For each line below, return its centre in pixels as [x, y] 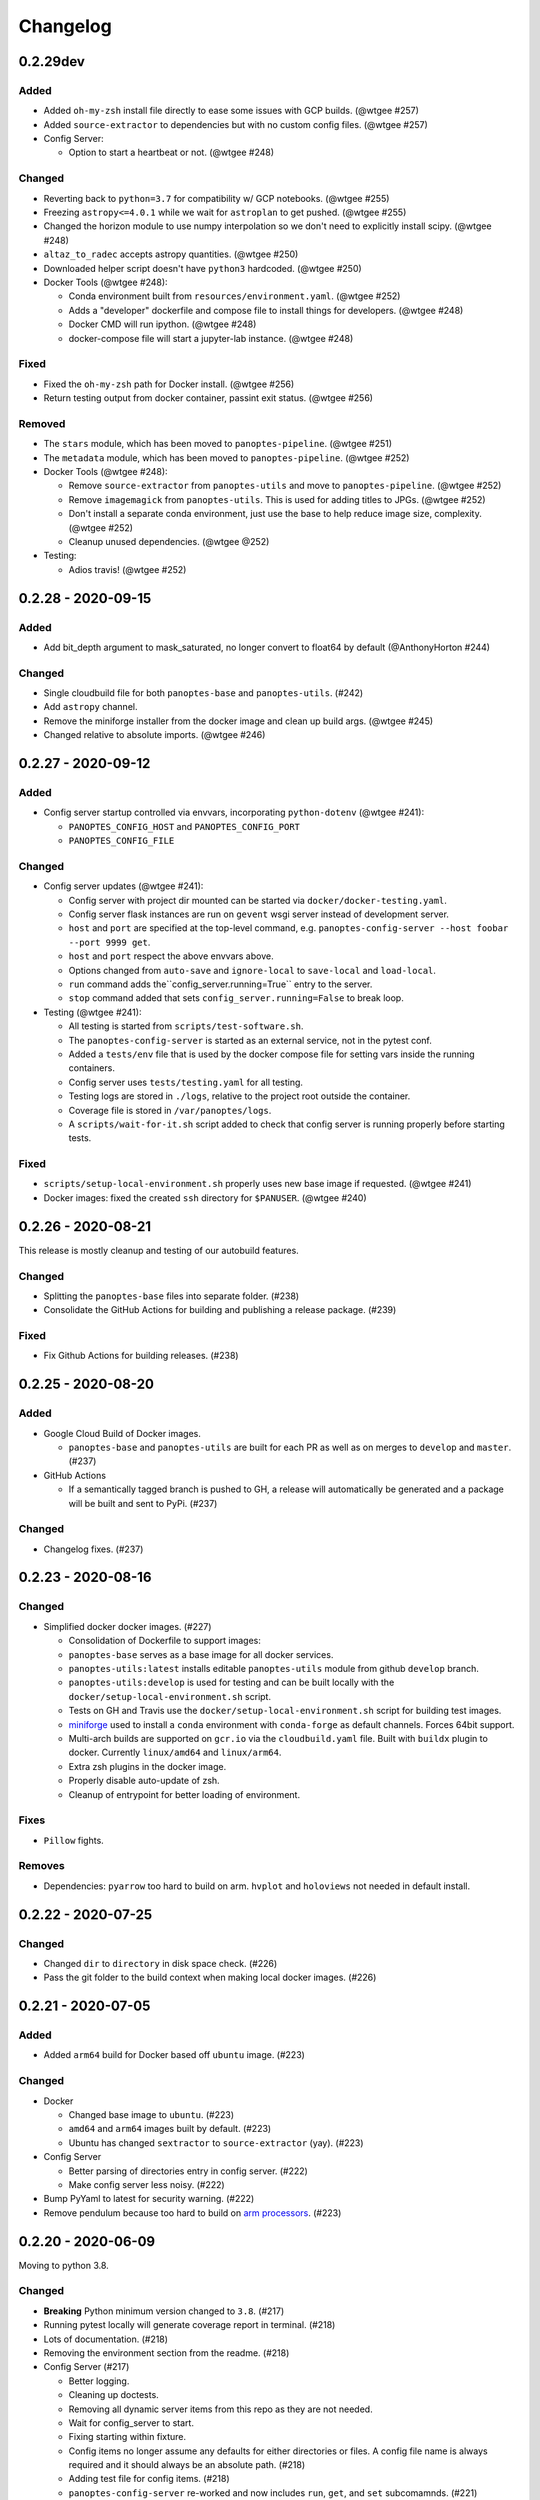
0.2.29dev [51, 61]
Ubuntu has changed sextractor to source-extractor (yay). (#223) [216, 2142]
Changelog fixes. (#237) [93, 1549]
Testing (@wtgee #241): [92, 1012]
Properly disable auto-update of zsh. [144, 1781]
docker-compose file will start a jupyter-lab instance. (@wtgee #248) [211, 338]
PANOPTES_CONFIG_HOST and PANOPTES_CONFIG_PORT [184, 826]
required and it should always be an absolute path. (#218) [187, 2465]
